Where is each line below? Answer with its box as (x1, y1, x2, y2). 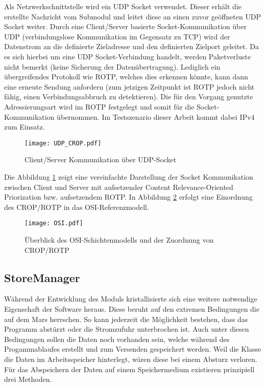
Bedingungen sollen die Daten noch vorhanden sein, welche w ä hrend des (4, 333, 230, 344)
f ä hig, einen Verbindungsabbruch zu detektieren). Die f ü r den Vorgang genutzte (4, 91, 253, 102)
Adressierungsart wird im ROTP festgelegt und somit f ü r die (4, 101, 195, 112)
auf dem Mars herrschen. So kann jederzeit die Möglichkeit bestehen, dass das (4, 313, 248, 324)
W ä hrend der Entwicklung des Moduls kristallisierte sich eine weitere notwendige (4, 293, 257, 304)
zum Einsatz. (4, 121, 45, 132)
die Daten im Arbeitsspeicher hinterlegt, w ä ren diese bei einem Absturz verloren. (4, 353, 257, 364)
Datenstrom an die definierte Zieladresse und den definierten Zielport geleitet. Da (4, 41, 259, 52)
